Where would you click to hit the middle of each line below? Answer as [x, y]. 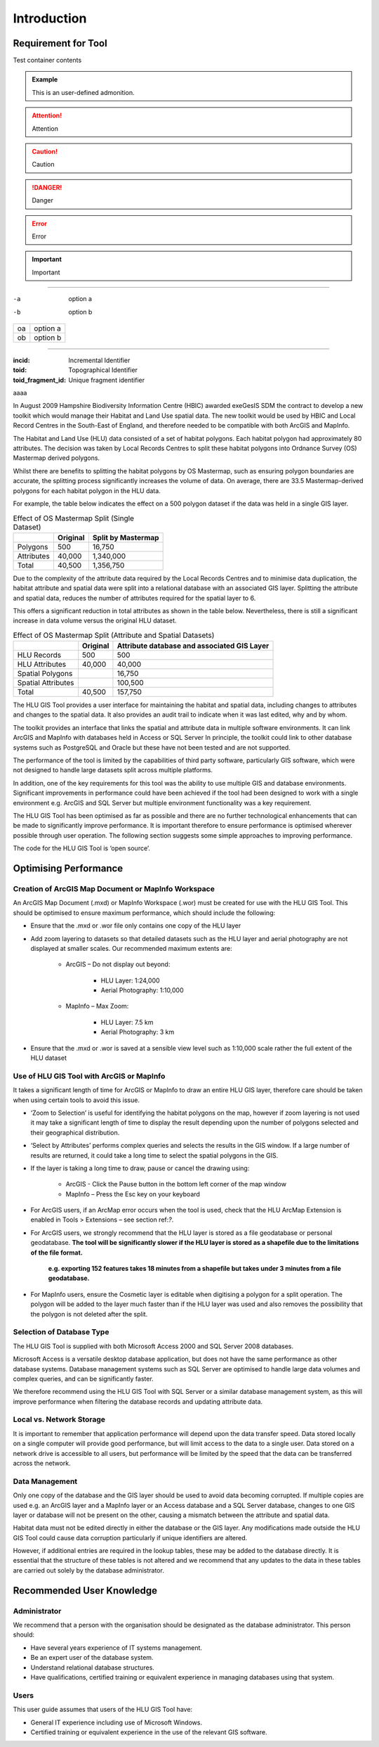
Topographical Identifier [103, 370]
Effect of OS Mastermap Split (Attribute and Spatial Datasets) [114, 635]
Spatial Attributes [46, 683]
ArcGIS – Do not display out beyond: [118, 964]
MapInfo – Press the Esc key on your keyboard [133, 1194]
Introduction [50, 18]
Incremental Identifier [99, 360]
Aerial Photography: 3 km [138, 1032]
